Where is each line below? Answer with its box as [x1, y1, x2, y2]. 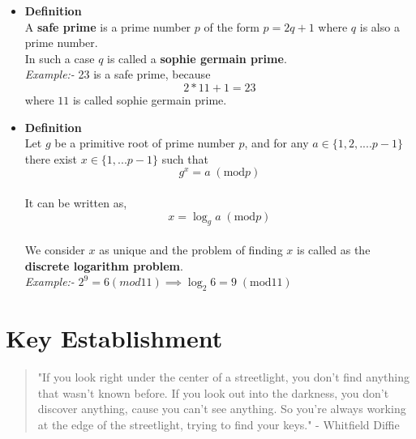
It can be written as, [24, 194, 127, 211]
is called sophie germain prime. [72, 91, 227, 108]
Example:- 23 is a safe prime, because [24, 66, 211, 83]
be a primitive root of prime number [54, 134, 235, 151]
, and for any [244, 134, 309, 151]
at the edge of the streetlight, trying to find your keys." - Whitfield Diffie [37, 416, 400, 433]
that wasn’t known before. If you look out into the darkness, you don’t [37, 384, 389, 401]
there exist [24, 150, 78, 167]
